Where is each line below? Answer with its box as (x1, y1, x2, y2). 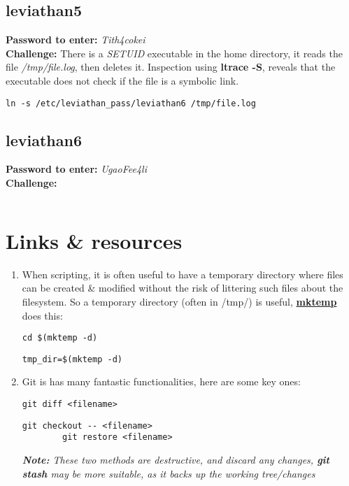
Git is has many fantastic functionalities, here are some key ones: (22, 374, 301, 389)
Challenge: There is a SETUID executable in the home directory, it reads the (6, 45, 343, 60)
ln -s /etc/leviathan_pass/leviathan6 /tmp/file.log (6, 98, 256, 108)
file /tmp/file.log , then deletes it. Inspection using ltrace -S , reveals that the (6, 59, 336, 74)
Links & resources (6, 226, 183, 255)
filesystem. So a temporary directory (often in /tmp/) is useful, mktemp (22, 294, 337, 308)
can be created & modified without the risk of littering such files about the (22, 280, 343, 295)
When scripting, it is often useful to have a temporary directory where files (22, 266, 343, 281)
